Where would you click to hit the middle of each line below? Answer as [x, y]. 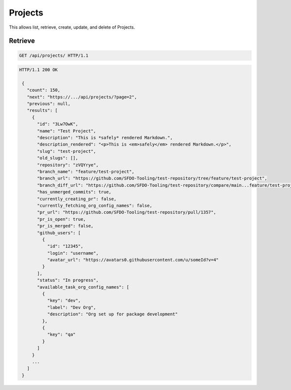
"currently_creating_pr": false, [77, 199]
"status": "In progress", [68, 280]
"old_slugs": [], [58, 158]
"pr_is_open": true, [61, 219]
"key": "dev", [64, 301]
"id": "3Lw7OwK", [58, 124]
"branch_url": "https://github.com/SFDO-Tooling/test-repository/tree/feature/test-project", [152, 179]
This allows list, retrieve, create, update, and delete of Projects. [72, 27]
